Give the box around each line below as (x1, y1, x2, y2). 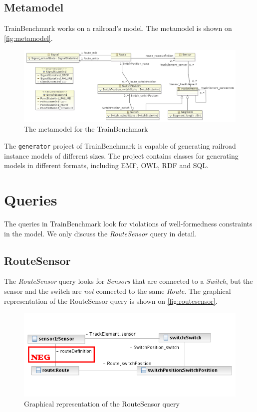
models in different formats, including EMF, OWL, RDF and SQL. (4, 160, 209, 171)
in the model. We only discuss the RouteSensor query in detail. (4, 228, 197, 238)
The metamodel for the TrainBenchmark (24, 124, 148, 134)
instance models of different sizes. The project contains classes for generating (4, 150, 239, 161)
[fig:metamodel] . (4, 32, 53, 43)
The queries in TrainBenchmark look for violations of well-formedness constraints (4, 218, 253, 229)
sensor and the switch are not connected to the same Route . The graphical (4, 286, 231, 296)
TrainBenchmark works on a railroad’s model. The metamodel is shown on (4, 23, 232, 33)
